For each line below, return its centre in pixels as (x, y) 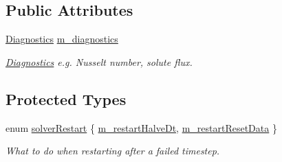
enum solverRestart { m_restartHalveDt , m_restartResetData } (141, 127)
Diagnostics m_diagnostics (62, 39)
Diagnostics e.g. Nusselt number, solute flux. (99, 61)
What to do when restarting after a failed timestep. (113, 151)
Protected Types (66, 99)
